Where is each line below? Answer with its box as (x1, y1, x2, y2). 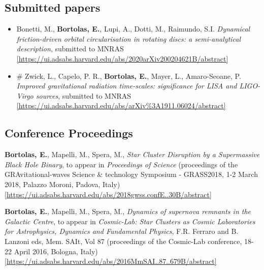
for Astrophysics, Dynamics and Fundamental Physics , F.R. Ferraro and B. (5, 226, 239, 236)
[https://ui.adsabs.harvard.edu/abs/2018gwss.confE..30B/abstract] (5, 189, 212, 199)
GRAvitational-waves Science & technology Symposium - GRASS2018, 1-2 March (5, 169, 258, 179)
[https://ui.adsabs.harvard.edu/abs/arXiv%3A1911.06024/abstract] (16, 100, 226, 111)
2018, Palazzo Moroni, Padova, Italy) (5, 178, 120, 189)
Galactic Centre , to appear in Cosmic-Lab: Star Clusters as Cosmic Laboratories (5, 216, 255, 226)
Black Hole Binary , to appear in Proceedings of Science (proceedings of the (5, 159, 238, 169)
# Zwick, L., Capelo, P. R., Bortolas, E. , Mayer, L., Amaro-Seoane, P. (16, 70, 241, 81)
